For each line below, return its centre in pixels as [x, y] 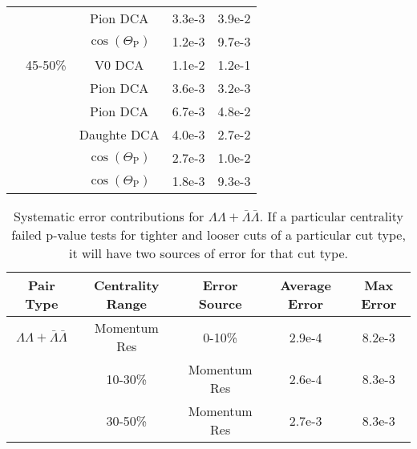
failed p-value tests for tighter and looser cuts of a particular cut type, [208, 235]
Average [306, 285]
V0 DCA [119, 65]
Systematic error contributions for [109, 216]
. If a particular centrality [331, 216]
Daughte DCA [119, 134]
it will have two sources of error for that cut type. [208, 253]
